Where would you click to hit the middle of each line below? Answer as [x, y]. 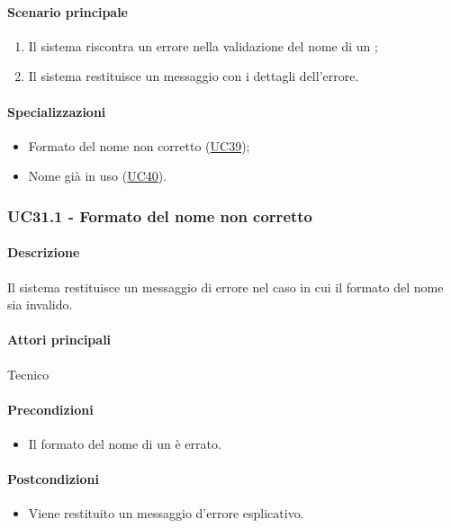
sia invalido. [40, 304]
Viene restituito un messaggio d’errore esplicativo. [166, 513]
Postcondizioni [53, 479]
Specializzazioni [57, 111]
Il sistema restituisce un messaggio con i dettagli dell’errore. [194, 76]
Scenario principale [68, 11]
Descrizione [44, 252]
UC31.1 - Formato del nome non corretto [160, 215]
